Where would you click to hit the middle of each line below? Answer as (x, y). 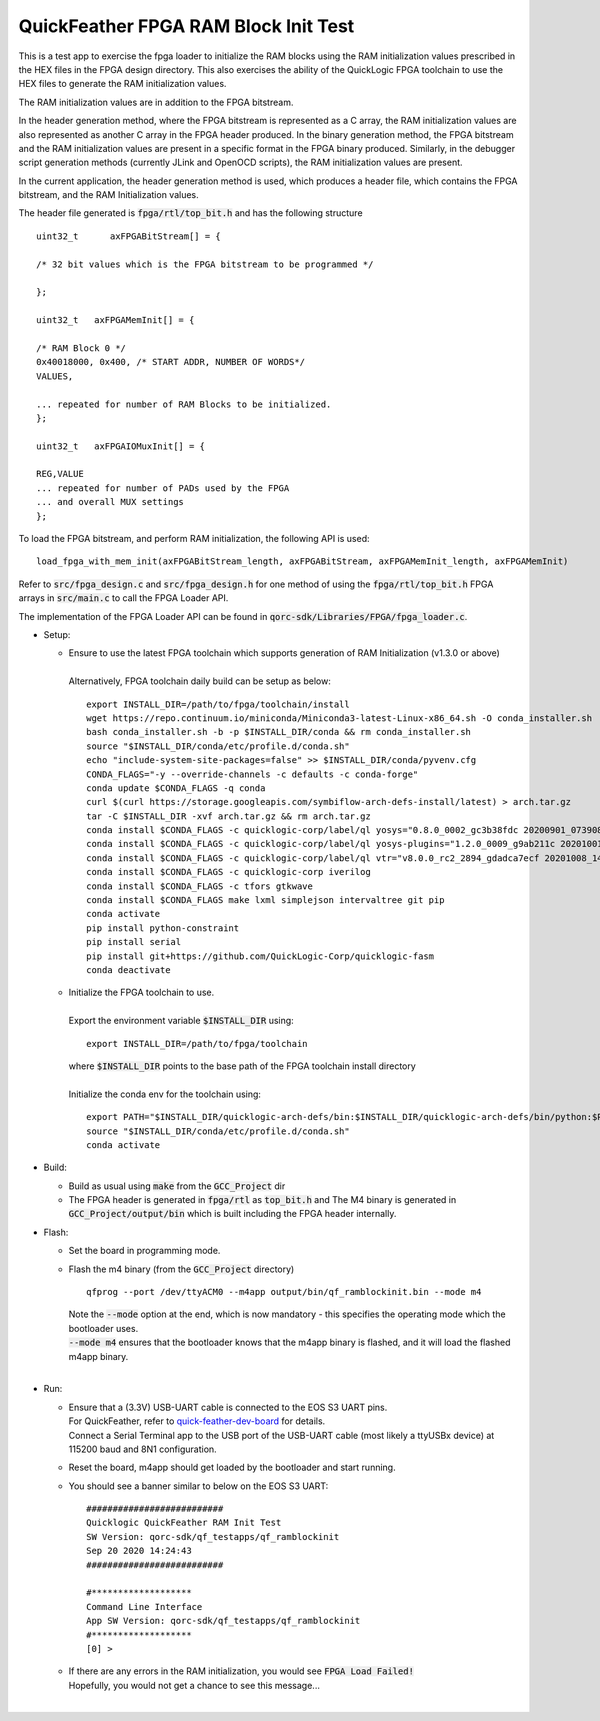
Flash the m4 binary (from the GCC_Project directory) (181, 1269)
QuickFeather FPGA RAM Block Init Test (186, 26)
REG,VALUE (60, 474)
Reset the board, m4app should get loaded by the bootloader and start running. (232, 1467)
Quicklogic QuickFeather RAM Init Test (184, 1523)
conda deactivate (128, 969)
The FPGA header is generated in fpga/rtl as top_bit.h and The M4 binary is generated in (262, 1200)
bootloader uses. (103, 1328)
